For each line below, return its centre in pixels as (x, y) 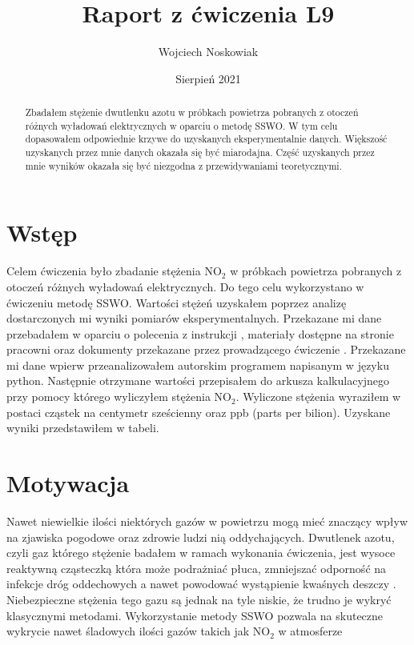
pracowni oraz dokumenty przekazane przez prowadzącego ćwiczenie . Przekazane (206, 349)
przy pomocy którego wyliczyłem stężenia (109, 397)
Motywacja (68, 483)
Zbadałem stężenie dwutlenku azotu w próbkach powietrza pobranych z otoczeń (192, 112)
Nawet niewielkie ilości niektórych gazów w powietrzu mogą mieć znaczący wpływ (207, 521)
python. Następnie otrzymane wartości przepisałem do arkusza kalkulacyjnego (198, 381)
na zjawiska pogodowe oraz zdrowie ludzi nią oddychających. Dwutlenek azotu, (201, 537)
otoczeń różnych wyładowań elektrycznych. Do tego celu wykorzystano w (185, 286)
